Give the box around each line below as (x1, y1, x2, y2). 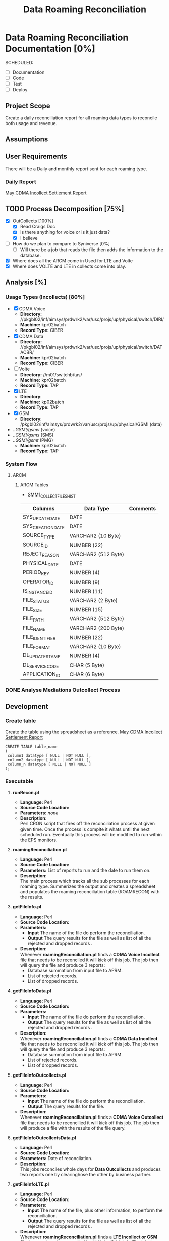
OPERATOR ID (22, 578, 54, 586)
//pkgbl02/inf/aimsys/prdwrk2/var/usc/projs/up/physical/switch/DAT (20, 344, 163, 350)
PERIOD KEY (22, 568, 49, 576)
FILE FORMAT (22, 643, 51, 651)
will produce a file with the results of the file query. (20, 1125, 126, 1131)
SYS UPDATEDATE (22, 513, 61, 521)
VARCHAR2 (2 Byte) (69, 597, 118, 604)
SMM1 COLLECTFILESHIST (27, 491, 76, 499)
